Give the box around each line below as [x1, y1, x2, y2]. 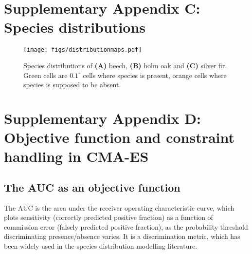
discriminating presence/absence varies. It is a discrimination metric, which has [4, 231, 240, 241]
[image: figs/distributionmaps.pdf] [23, 46, 142, 54]
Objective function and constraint [4, 127, 235, 147]
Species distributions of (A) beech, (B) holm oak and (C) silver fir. [23, 60, 227, 70]
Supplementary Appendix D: [4, 108, 201, 128]
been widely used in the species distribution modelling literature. [4, 241, 198, 251]
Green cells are [23, 70, 68, 80]
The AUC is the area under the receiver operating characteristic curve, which [4, 202, 234, 213]
